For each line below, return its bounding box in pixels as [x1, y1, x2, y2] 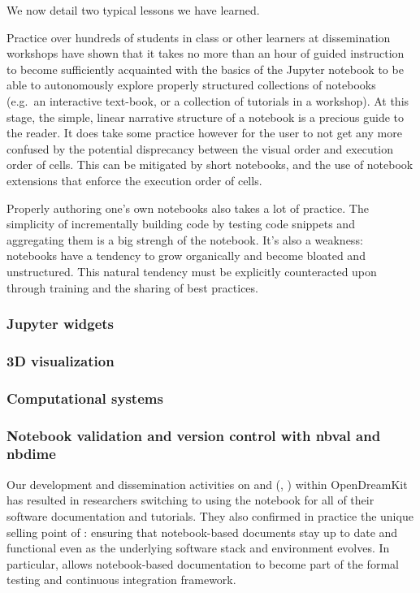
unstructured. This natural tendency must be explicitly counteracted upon [6, 262, 377, 279]
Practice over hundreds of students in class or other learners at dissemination [6, 28, 391, 45]
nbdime [6, 444, 56, 464]
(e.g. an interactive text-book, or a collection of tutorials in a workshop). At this [6, 92, 409, 109]
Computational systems [6, 387, 163, 408]
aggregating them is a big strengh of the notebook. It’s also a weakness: [6, 231, 363, 248]
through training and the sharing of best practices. [6, 279, 258, 296]
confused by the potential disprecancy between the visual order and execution [6, 140, 393, 157]
